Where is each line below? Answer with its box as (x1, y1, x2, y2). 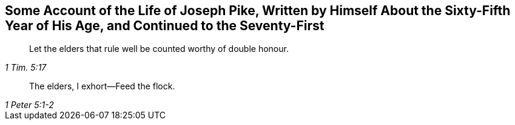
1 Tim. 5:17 (5, 62, 47, 73)
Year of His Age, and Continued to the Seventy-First (5, 18, 325, 33)
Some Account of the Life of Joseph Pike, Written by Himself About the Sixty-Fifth (5, 3, 511, 18)
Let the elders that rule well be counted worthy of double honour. (29, 43, 289, 54)
